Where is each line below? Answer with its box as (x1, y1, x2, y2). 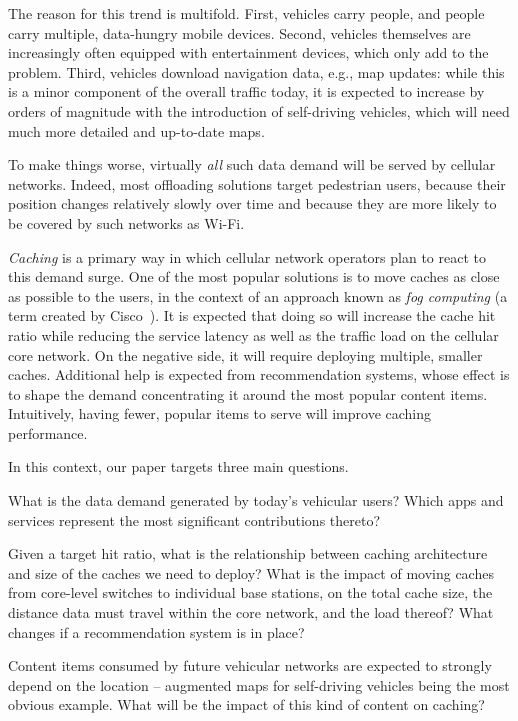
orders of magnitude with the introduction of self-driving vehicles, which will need (8, 100, 510, 121)
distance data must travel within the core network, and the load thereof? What (8, 602, 494, 623)
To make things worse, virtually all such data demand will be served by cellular (8, 154, 496, 175)
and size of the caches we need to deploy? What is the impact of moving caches (8, 562, 494, 583)
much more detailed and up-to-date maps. (8, 120, 265, 141)
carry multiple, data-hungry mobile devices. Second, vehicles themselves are (8, 22, 471, 43)
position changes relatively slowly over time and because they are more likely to (8, 193, 497, 214)
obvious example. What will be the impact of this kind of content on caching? (8, 694, 485, 715)
